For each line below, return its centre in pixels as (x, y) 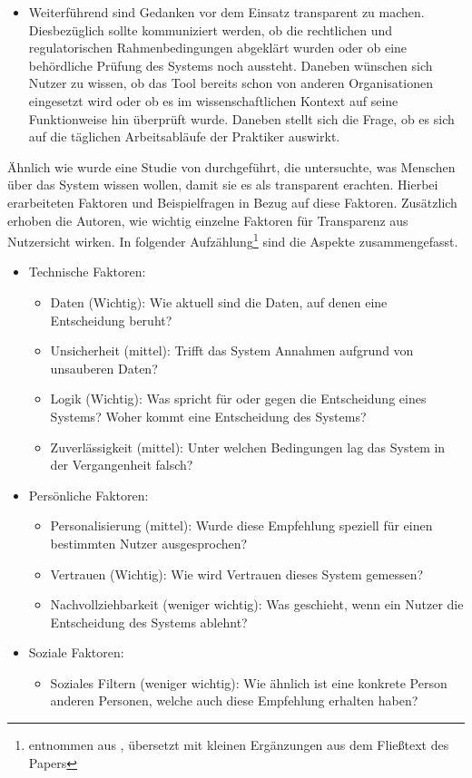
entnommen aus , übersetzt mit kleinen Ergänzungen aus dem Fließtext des (239, 745)
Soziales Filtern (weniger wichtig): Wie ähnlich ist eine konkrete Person (249, 682)
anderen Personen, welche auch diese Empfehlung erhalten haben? (234, 700)
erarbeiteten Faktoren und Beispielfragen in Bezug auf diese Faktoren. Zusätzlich (232, 202)
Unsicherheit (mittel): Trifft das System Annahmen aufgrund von (232, 350)
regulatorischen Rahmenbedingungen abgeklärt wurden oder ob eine (218, 48)
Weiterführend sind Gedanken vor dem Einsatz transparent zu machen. (226, 12)
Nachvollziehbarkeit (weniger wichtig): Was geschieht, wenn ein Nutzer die (257, 604)
